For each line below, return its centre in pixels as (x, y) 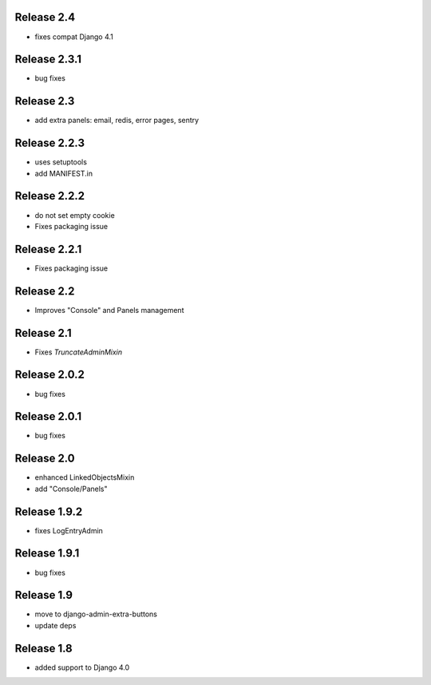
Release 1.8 (44, 648)
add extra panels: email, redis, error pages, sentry (117, 121)
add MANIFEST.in (64, 173)
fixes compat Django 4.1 (74, 37)
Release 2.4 (45, 17)
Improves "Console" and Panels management (109, 310)
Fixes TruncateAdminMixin (79, 352)
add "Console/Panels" (71, 489)
